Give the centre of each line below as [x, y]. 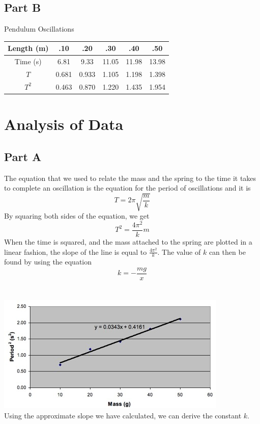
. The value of [179, 251]
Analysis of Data [64, 124]
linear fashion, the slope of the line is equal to [76, 251]
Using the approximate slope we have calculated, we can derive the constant [123, 415]
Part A [23, 156]
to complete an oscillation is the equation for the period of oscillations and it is [127, 188]
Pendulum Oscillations [39, 29]
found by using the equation [48, 262]
